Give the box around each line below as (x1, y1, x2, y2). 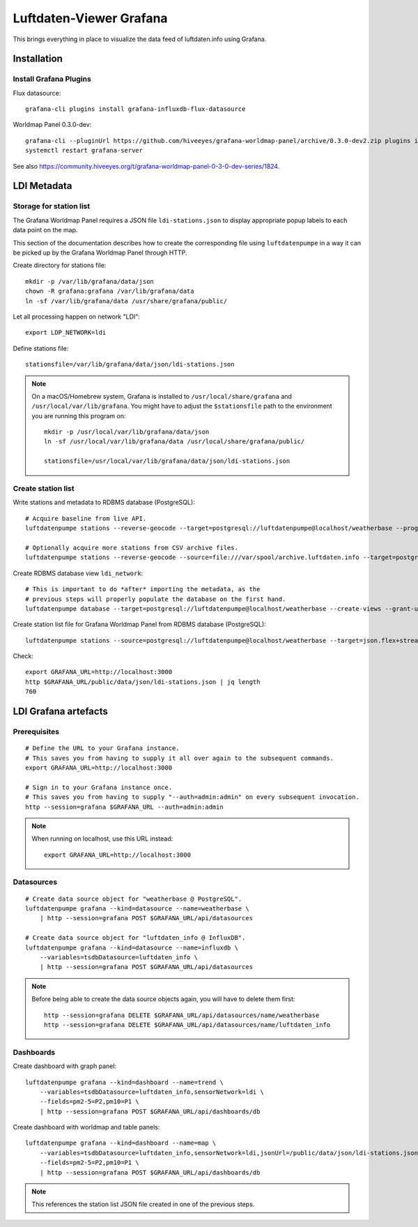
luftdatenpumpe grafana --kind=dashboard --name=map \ (25, 1139, 217, 1147)
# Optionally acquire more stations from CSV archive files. (25, 544, 238, 551)
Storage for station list (13, 201, 91, 211)
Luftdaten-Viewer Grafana (13, 10, 168, 26)
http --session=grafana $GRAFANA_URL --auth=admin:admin (25, 802, 224, 811)
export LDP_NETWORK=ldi (25, 328, 107, 337)
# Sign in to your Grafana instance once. (25, 783, 173, 791)
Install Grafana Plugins (13, 74, 92, 84)
